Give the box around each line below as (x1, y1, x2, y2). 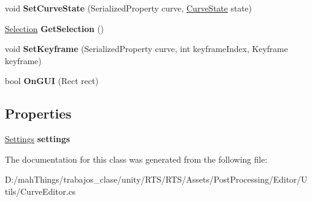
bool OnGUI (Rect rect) (5, 74, 99, 87)
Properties (5, 104, 72, 123)
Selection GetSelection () (5, 22, 104, 34)
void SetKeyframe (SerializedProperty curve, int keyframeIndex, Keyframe (5, 42, 288, 55)
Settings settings (5, 132, 70, 145)
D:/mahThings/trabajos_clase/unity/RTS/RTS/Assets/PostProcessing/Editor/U (5, 173, 308, 186)
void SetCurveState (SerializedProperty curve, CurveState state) (5, 2, 252, 14)
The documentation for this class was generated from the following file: (5, 152, 267, 165)
